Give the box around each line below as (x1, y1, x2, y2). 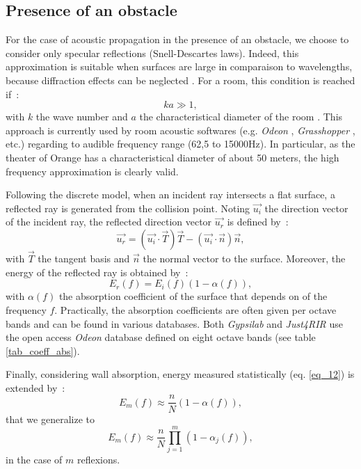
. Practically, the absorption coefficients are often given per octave (54, 302, 337, 317)
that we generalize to (6, 411, 95, 426)
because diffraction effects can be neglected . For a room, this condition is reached (6, 72, 355, 87)
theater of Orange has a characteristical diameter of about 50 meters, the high (6, 150, 339, 164)
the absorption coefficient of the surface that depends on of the (58, 289, 328, 303)
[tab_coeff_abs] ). (6, 343, 80, 358)
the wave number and (35, 109, 128, 124)
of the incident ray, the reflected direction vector (6, 214, 212, 229)
